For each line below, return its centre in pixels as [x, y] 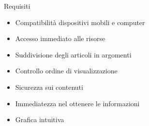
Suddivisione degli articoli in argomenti [73, 54]
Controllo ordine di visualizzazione [66, 71]
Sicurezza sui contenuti [49, 87]
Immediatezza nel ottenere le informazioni [77, 103]
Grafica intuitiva [40, 119]
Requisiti [17, 6]
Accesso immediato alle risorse [60, 38]
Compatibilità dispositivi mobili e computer [80, 22]
